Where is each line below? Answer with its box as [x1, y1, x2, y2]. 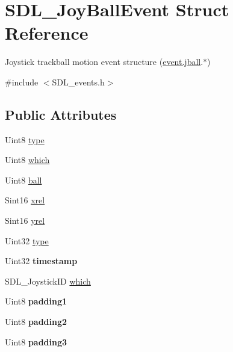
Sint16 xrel [5, 194, 45, 206]
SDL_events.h [52, 75, 105, 88]
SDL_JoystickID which [5, 274, 91, 287]
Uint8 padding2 [5, 315, 67, 328]
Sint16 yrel [5, 214, 45, 227]
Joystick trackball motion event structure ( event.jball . [5, 55, 203, 68]
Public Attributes [5, 105, 117, 123]
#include [5, 75, 39, 88]
